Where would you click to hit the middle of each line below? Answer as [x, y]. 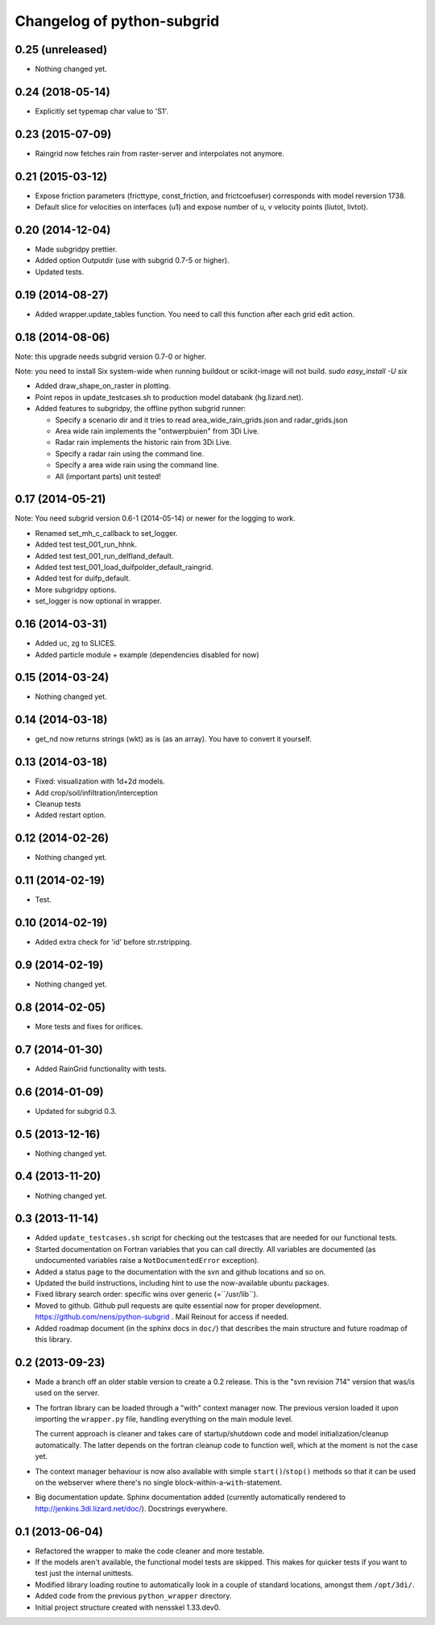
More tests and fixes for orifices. [89, 1026]
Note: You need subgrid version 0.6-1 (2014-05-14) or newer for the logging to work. [155, 518]
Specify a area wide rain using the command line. [137, 465]
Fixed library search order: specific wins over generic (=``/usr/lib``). [147, 1295]
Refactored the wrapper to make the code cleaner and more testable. [150, 1551]
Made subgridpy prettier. [76, 249]
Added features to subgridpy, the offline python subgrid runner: [141, 409]
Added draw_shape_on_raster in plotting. [103, 386]
